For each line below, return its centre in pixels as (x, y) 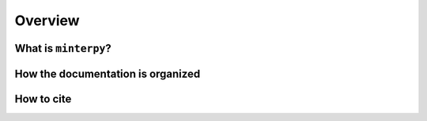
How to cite (43, 99)
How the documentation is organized (108, 73)
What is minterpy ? (63, 48)
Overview (47, 20)
